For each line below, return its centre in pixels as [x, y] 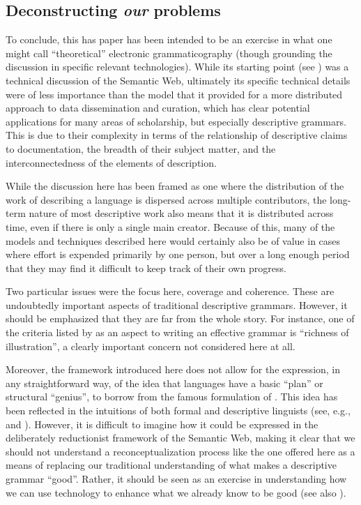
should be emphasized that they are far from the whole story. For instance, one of [180, 318]
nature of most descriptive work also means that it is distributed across [181, 213]
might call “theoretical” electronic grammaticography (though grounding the [169, 53]
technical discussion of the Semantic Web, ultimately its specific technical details [178, 80]
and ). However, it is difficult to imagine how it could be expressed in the [162, 424]
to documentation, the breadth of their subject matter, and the [141, 148]
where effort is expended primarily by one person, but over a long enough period [178, 254]
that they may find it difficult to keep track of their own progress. [146, 267]
